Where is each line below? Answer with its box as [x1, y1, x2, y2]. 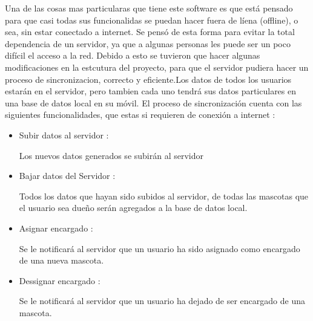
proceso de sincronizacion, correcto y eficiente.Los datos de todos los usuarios [5, 73, 292, 85]
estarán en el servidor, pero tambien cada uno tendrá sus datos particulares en [5, 85, 297, 97]
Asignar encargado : [19, 221, 93, 234]
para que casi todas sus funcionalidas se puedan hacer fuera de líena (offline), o [5, 13, 298, 26]
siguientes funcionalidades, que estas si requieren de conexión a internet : [5, 108, 275, 121]
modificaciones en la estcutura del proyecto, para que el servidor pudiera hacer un [5, 60, 309, 73]
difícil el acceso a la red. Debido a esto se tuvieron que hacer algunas [5, 49, 260, 62]
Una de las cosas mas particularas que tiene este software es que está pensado [5, 2, 293, 14]
